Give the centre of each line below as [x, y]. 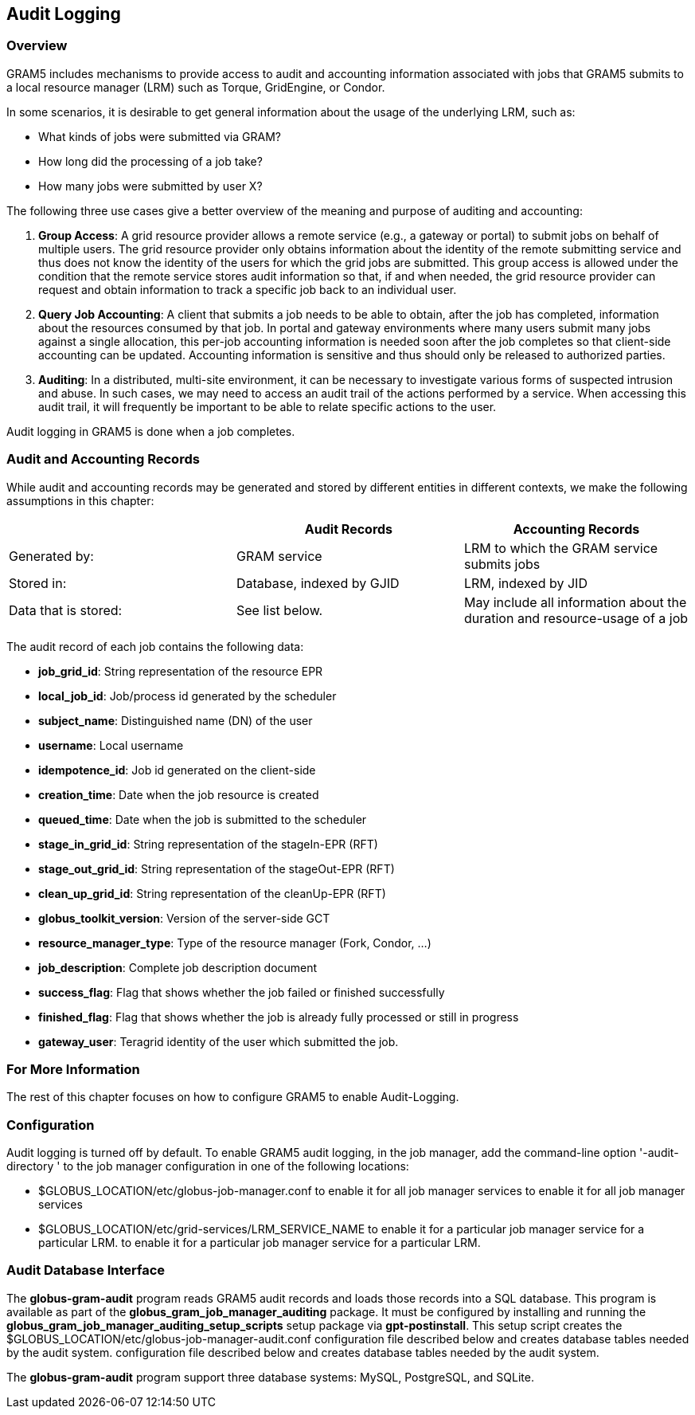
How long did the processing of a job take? [150, 161]
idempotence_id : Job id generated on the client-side [177, 770]
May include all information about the [575, 602]
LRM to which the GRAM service [561, 548]
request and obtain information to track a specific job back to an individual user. [248, 289]
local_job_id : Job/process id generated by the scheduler [187, 696]
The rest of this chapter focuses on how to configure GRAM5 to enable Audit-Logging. [233, 1097]
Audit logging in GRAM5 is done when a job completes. [151, 431]
